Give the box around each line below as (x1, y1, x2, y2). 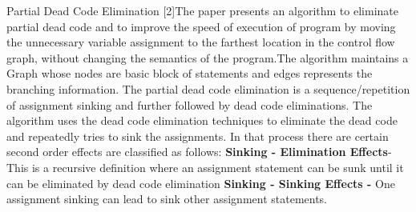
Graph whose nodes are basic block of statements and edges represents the (6, 65, 373, 82)
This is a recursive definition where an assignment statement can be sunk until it (6, 158, 404, 175)
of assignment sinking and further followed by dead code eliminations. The (6, 96, 373, 113)
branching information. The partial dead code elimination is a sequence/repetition (6, 80, 410, 97)
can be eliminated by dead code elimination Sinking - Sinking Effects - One (6, 174, 395, 191)
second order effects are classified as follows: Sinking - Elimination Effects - (6, 143, 392, 160)
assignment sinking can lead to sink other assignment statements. (6, 190, 328, 207)
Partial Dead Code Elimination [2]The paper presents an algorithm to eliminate (6, 2, 398, 18)
